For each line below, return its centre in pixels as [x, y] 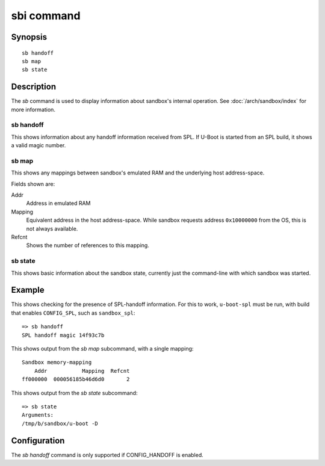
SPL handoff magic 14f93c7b [63, 335]
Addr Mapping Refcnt [82, 371]
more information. [33, 109]
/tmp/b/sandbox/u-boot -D [60, 423]
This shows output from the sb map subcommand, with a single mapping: [102, 349]
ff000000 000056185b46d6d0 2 [76, 379]
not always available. [52, 228]
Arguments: [38, 415]
